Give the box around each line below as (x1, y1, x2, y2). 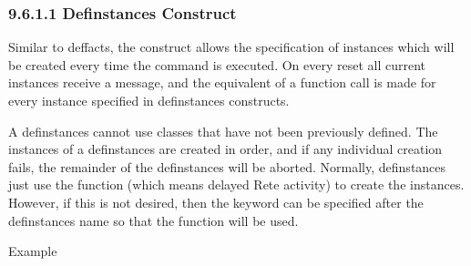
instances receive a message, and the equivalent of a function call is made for (8, 73, 436, 92)
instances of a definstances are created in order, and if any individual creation (8, 139, 443, 159)
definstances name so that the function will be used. (8, 210, 299, 230)
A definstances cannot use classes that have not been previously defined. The (8, 121, 438, 140)
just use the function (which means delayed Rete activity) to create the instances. (8, 175, 465, 194)
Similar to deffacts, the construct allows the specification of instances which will (8, 37, 455, 56)
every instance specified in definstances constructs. (8, 91, 290, 109)
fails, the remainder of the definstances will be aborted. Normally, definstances (8, 157, 446, 176)
